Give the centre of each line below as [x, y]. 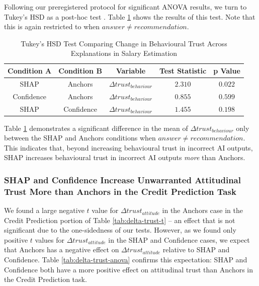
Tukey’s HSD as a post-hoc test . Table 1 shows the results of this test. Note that [130, 16]
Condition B [80, 70]
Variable [131, 70]
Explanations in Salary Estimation [124, 53]
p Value [227, 70]
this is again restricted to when [52, 26]
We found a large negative [44, 210]
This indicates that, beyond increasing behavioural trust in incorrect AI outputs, [128, 147]
